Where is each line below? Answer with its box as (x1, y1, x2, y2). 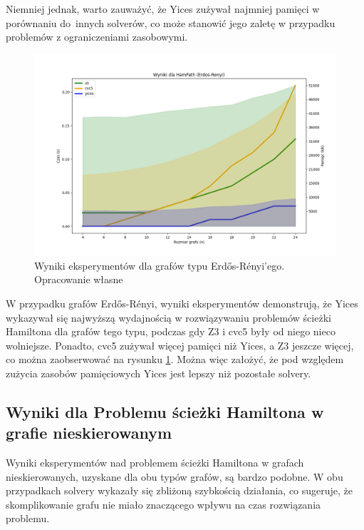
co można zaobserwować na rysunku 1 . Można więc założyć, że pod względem (6, 352, 344, 367)
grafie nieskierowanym (6, 422, 172, 444)
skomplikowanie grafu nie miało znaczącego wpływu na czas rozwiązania (6, 496, 321, 511)
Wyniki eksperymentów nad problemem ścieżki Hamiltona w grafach (6, 455, 304, 470)
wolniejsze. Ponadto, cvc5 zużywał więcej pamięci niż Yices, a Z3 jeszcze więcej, (6, 337, 354, 352)
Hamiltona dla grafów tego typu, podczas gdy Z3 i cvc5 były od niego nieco (6, 324, 336, 339)
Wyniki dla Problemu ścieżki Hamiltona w (6, 400, 324, 422)
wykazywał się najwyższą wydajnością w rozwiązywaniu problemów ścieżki (6, 310, 331, 325)
